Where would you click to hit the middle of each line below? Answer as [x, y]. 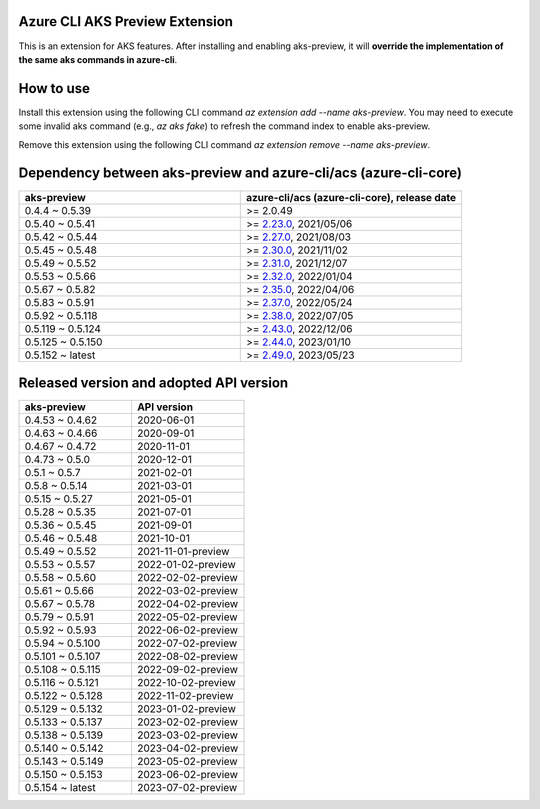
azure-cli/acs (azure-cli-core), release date [351, 197]
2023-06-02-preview [187, 775]
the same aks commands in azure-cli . [98, 59]
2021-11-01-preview [183, 552]
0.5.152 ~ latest [60, 355]
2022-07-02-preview [187, 643]
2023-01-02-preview [186, 709]
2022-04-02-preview [187, 604]
